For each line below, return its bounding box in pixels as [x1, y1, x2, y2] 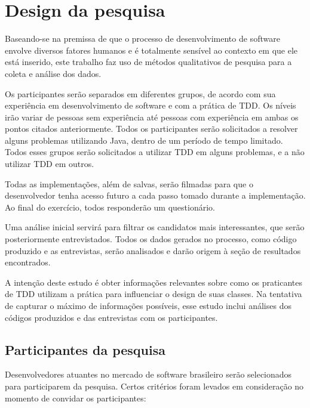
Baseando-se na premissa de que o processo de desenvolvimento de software [5, 32, 280, 45]
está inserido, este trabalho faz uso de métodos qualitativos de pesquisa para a [5, 55, 292, 68]
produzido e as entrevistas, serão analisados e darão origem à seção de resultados [5, 244, 301, 256]
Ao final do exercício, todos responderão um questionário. [5, 200, 215, 213]
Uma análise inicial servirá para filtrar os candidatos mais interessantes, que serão [5, 221, 305, 233]
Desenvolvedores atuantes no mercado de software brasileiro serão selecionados [5, 368, 292, 381]
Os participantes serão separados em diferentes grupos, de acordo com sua [5, 87, 276, 100]
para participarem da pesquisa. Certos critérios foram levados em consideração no [5, 379, 304, 392]
